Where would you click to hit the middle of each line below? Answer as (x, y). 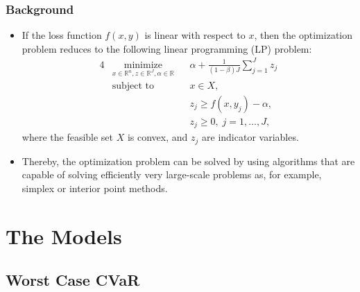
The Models (64, 235)
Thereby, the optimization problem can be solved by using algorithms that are (188, 161)
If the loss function (62, 35)
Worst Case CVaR (73, 280)
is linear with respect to (195, 35)
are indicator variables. (250, 137)
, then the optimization (303, 35)
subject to (133, 86)
